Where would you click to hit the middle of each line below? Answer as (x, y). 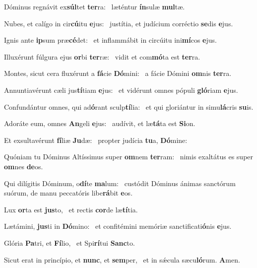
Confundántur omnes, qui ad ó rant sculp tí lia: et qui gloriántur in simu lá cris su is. (129, 106)
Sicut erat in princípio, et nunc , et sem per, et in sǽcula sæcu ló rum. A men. (122, 259)
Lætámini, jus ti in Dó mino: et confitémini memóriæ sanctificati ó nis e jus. (118, 226)
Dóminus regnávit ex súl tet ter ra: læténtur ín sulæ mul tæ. (95, 6)
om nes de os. (24, 166)
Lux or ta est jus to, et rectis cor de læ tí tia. (71, 209)
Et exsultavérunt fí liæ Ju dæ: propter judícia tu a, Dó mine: (96, 140)
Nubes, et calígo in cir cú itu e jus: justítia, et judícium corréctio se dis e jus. (119, 23)
